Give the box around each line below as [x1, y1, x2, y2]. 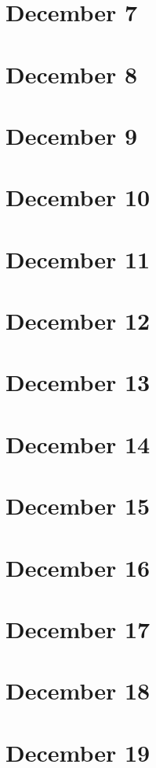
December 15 [5, 489, 151, 522]
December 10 [5, 181, 151, 213]
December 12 [5, 305, 151, 337]
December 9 [5, 119, 138, 151]
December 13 [5, 366, 151, 398]
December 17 [5, 612, 151, 644]
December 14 [5, 427, 151, 460]
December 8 [5, 57, 138, 90]
